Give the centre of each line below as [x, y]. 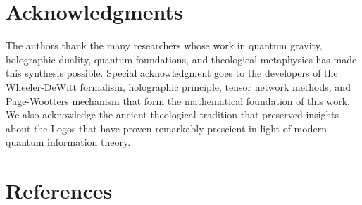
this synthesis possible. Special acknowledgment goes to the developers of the [172, 73]
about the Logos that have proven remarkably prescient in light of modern [166, 128]
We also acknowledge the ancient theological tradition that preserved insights [172, 114]
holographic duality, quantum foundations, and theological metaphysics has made [181, 59]
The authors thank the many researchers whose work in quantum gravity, [164, 45]
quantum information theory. [68, 142]
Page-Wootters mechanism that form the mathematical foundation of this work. [178, 100]
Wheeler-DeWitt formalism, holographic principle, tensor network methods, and [178, 86]
